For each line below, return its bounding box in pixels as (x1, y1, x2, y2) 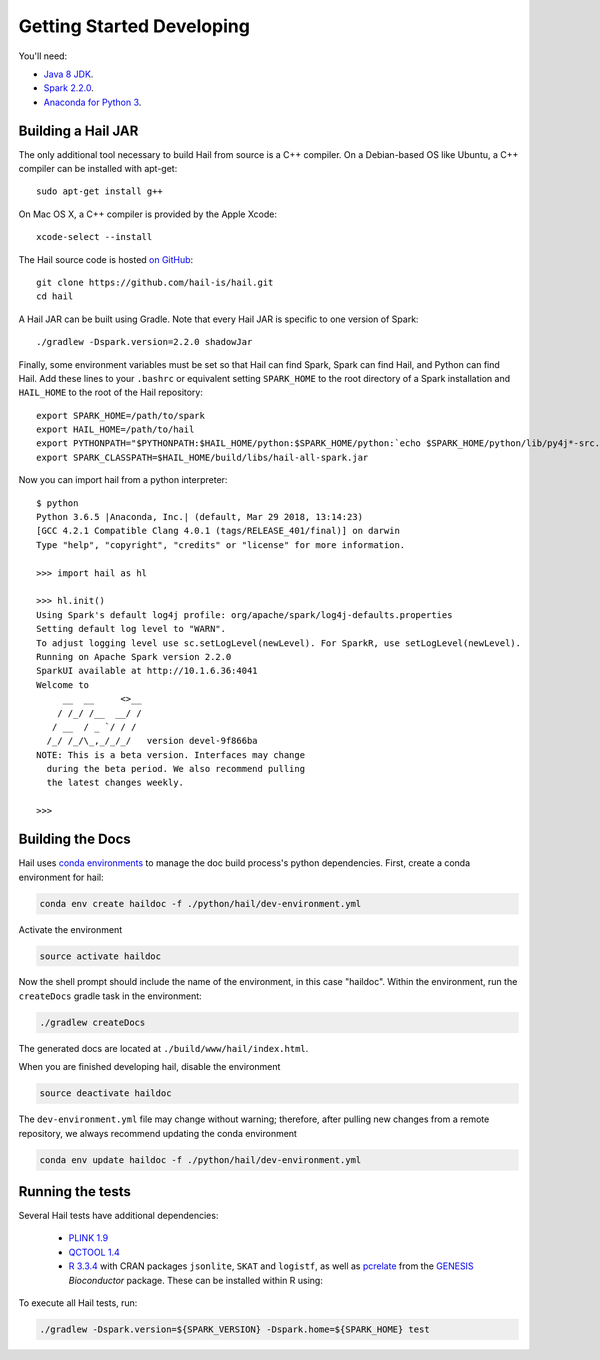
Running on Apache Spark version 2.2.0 (36, 651, 232, 662)
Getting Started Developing (18, 15, 250, 37)
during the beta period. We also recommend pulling (46, 763, 305, 775)
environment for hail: (18, 871, 104, 883)
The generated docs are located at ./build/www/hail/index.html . (18, 1042, 309, 1054)
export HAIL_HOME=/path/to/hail (36, 424, 195, 435)
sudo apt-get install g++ (36, 186, 164, 197)
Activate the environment (18, 923, 123, 935)
